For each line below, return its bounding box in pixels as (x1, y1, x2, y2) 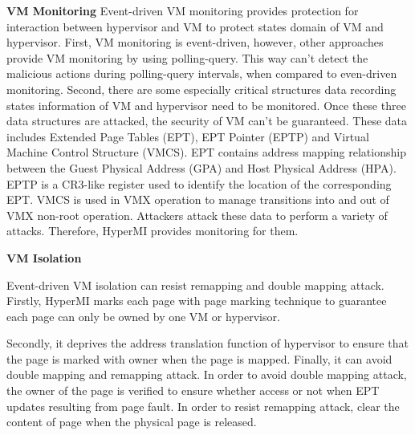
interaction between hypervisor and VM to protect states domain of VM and (6, 18, 384, 35)
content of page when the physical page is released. (6, 413, 257, 430)
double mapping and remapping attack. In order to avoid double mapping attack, (6, 366, 407, 383)
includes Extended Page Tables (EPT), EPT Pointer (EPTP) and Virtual (6, 128, 369, 144)
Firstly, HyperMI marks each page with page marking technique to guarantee (6, 292, 387, 309)
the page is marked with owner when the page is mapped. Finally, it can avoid (6, 350, 393, 367)
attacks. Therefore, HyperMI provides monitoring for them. (6, 222, 299, 239)
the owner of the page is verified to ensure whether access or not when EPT (6, 382, 380, 399)
